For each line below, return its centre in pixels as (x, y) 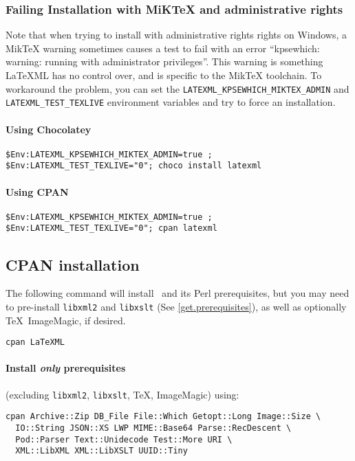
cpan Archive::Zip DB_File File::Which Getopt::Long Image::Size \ (163, 417)
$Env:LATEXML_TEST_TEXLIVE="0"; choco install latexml (134, 166)
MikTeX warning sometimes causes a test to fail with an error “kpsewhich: (163, 48)
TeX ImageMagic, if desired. (66, 320)
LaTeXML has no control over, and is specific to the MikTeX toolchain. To (164, 75)
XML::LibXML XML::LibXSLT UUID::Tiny (101, 451)
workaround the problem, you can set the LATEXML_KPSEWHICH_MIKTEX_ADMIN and (177, 88)
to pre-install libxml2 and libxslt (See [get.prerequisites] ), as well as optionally (176, 306)
